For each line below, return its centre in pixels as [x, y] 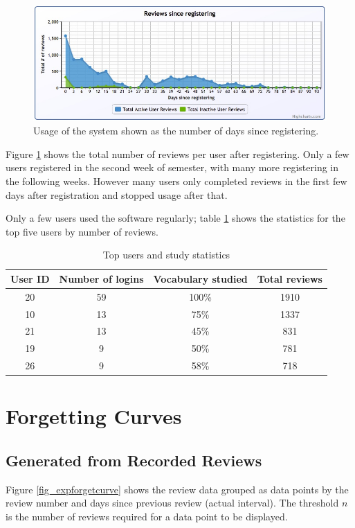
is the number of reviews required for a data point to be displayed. [147, 516]
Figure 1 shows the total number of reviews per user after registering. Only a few [177, 153]
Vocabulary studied [200, 278]
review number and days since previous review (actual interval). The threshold [172, 503]
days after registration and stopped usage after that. [117, 194]
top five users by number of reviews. [82, 231]
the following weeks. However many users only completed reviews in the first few [176, 181]
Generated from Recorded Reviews [134, 460]
